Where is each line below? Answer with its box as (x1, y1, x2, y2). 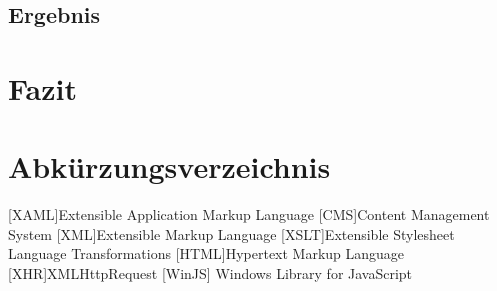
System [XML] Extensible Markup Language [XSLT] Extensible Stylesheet (8, 223, 455, 244)
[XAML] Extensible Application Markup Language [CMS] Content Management (8, 204, 490, 225)
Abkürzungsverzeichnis (8, 146, 331, 187)
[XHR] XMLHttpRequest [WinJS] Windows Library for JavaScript (8, 263, 413, 284)
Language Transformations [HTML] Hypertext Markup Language (8, 243, 405, 264)
